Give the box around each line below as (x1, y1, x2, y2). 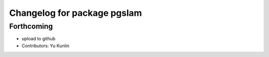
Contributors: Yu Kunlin (21, 43, 70, 49)
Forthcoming (9, 22, 53, 31)
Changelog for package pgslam (9, 7, 142, 18)
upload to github (21, 36, 56, 42)
